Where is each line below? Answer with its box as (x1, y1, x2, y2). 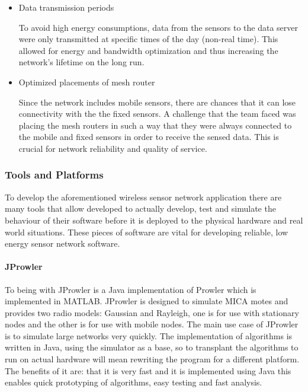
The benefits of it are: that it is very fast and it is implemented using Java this (5, 364, 291, 377)
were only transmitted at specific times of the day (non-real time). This (18, 33, 278, 45)
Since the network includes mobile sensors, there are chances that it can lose (18, 95, 296, 108)
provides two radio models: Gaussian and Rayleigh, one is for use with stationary (5, 306, 299, 318)
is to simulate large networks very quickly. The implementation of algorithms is (5, 329, 293, 342)
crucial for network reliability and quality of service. (18, 142, 207, 154)
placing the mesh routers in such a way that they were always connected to (18, 119, 292, 131)
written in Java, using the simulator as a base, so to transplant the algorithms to (5, 341, 299, 353)
